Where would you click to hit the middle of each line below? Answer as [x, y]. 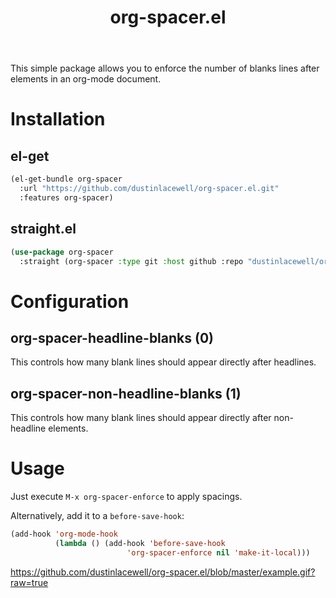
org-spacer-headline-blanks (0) [112, 337]
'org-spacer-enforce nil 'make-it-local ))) [218, 552]
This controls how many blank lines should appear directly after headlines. [163, 362]
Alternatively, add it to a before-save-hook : [97, 516]
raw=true [29, 582]
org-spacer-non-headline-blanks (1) [126, 393]
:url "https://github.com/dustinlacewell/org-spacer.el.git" [149, 189]
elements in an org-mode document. [86, 79]
